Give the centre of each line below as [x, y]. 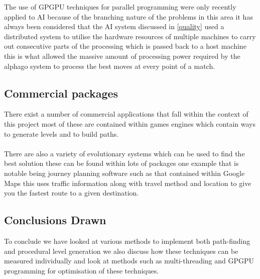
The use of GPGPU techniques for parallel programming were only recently [120, 7]
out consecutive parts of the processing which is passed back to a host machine [125, 46]
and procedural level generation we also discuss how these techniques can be [121, 251]
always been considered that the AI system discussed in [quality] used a [114, 26]
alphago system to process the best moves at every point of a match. [110, 66]
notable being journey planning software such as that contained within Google [124, 173]
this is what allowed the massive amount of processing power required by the [122, 56]
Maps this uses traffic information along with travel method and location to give [128, 183]
